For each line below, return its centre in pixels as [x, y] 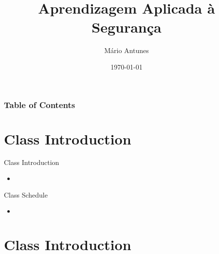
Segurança [127, 27]
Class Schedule [26, 194]
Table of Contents [40, 104]
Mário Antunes [127, 50]
